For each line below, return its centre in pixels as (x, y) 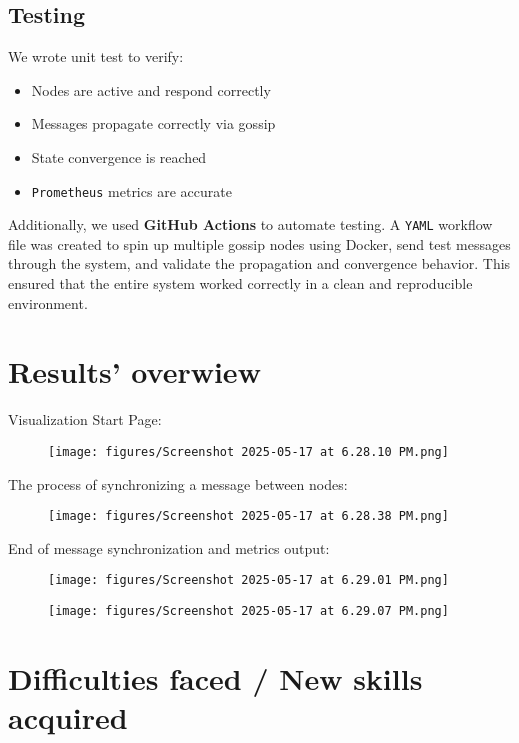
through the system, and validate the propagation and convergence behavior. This (259, 263)
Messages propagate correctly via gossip (153, 123)
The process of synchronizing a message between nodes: (178, 483)
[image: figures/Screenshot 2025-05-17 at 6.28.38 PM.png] (248, 516)
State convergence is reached (119, 156)
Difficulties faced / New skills (215, 677)
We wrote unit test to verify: (96, 56)
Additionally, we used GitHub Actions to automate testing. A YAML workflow (250, 224)
